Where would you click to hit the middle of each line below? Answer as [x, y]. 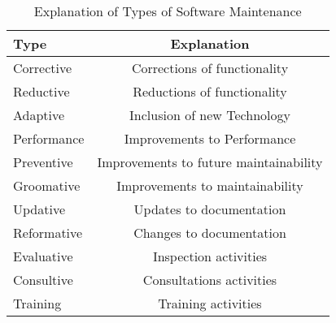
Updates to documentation [210, 209]
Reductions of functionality [210, 91]
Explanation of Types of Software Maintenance [168, 11]
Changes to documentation [210, 233]
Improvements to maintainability [210, 185]
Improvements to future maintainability [210, 162]
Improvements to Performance [210, 138]
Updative [39, 209]
